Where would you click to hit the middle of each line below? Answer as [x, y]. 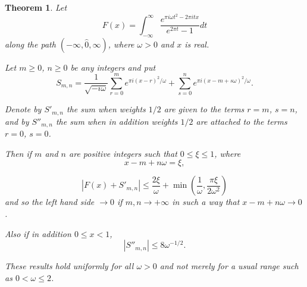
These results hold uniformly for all [69, 266]
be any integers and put [113, 67]
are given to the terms [204, 109]
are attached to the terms [242, 121]
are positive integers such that [123, 153]
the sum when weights [106, 109]
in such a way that [206, 202]
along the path [30, 44]
